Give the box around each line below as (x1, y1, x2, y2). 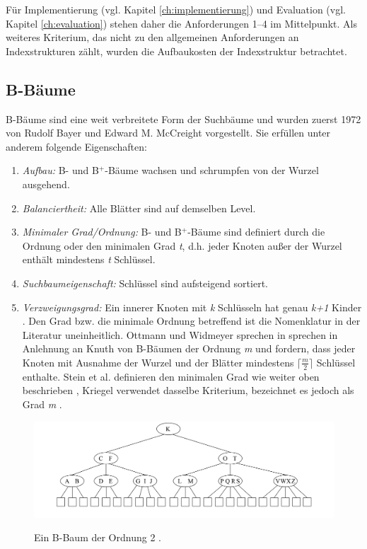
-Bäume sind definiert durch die (187, 224, 325, 239)
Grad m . (22, 396, 62, 411)
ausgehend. (22, 176, 70, 191)
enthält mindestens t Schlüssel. (22, 252, 156, 267)
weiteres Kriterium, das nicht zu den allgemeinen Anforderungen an (6, 30, 299, 45)
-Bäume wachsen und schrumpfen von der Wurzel (105, 163, 319, 178)
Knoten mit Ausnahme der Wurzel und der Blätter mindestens (22, 354, 294, 369)
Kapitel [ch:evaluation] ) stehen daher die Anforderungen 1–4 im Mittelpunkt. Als (6, 16, 357, 30)
